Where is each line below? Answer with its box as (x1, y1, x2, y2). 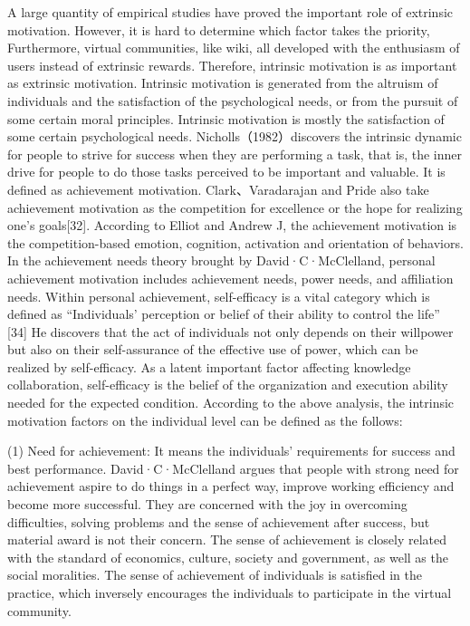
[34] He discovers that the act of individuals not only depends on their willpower (7, 322, 454, 341)
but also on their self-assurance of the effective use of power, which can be (7, 340, 418, 359)
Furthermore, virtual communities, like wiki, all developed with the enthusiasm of (7, 38, 460, 57)
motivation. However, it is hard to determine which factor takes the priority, (7, 20, 430, 39)
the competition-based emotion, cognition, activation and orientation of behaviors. (7, 233, 464, 252)
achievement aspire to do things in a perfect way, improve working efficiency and (7, 477, 455, 496)
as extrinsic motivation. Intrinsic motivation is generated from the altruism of (7, 73, 438, 92)
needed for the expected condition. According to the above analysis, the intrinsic (7, 393, 455, 412)
